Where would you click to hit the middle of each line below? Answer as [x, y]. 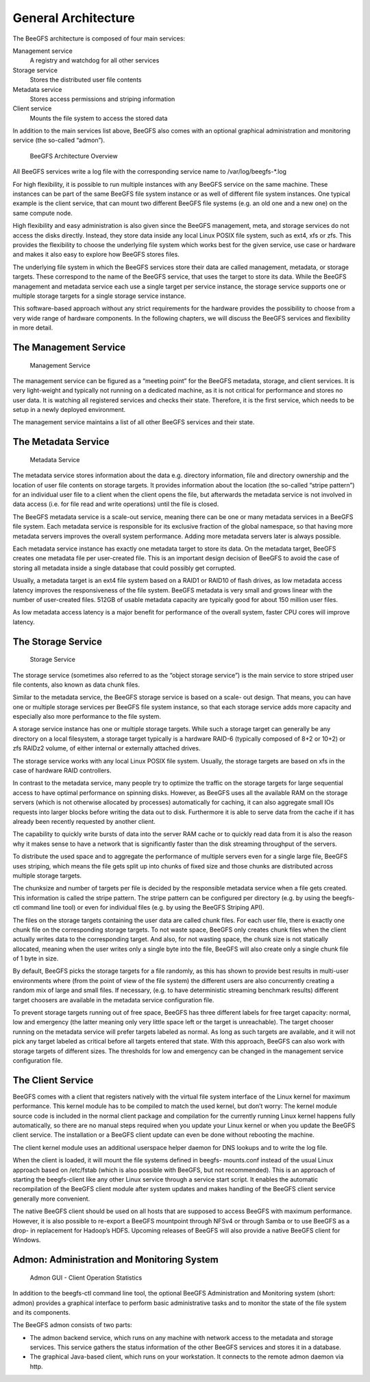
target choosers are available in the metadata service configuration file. [113, 1000]
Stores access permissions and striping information [102, 99]
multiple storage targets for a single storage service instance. [99, 296]
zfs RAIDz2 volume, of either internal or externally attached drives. [107, 748]
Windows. [27, 1240]
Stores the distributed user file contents [86, 80]
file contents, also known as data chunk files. [76, 684]
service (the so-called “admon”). [59, 140]
